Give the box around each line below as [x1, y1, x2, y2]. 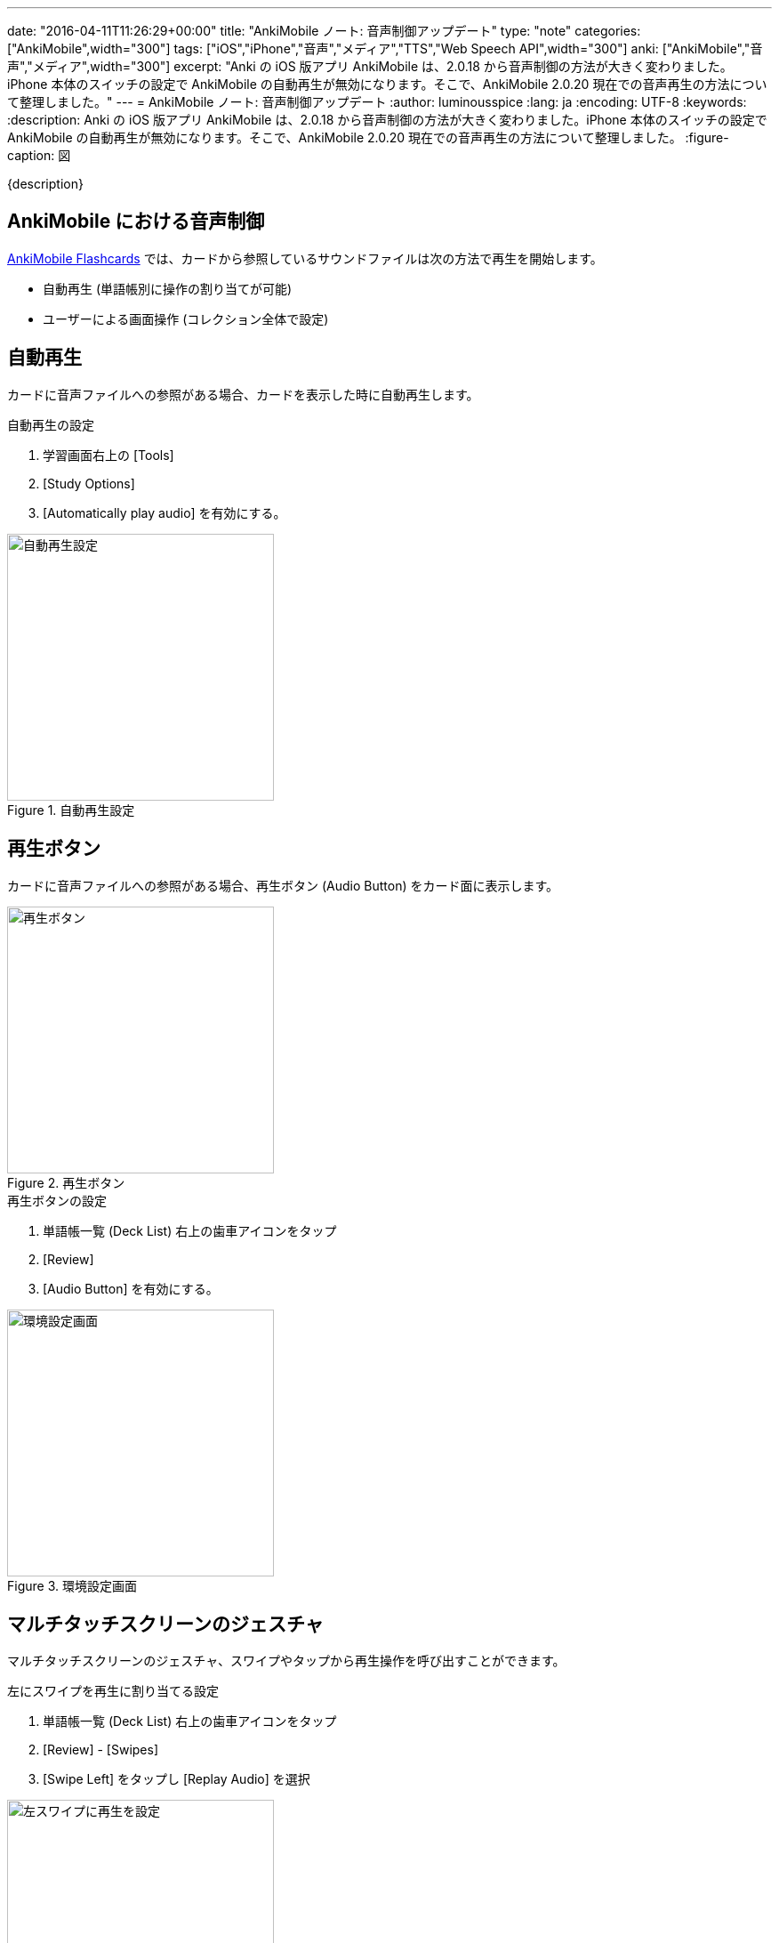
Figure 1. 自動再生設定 [7, 802, 135, 818]
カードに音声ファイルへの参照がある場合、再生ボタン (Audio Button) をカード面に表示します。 [7, 877, 559, 893]
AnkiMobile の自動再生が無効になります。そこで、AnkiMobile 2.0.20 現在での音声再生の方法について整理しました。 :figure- [7, 130, 729, 145]
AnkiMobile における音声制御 [7, 210, 265, 233]
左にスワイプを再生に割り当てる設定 [7, 1683, 219, 1699]
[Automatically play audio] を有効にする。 [43, 504, 286, 520]
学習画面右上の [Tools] [43, 447, 174, 463]
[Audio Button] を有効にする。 [43, 1280, 219, 1296]
